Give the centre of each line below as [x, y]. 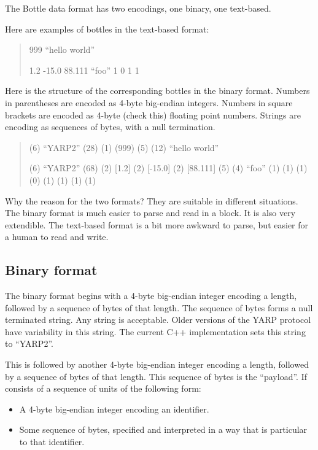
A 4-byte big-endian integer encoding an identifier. [114, 409]
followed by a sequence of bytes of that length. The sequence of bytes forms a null [159, 307]
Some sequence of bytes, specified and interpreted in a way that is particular [163, 429]
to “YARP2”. [29, 343]
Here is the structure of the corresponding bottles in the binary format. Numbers [157, 91]
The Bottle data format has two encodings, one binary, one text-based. [138, 8]
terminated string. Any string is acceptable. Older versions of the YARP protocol [158, 320]
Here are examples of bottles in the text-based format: [107, 29]
